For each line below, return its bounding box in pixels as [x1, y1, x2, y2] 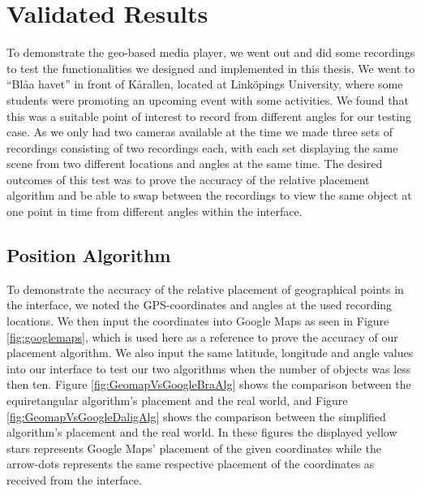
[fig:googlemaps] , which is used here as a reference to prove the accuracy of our [6, 328, 398, 345]
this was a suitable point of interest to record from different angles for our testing [6, 107, 411, 124]
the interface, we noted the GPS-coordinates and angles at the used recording [6, 296, 393, 313]
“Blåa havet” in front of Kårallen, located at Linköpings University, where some [6, 75, 403, 93]
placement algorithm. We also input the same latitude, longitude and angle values [6, 344, 414, 361]
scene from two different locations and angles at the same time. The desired [6, 155, 383, 172]
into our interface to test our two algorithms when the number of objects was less [6, 360, 411, 377]
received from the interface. [6, 471, 142, 488]
